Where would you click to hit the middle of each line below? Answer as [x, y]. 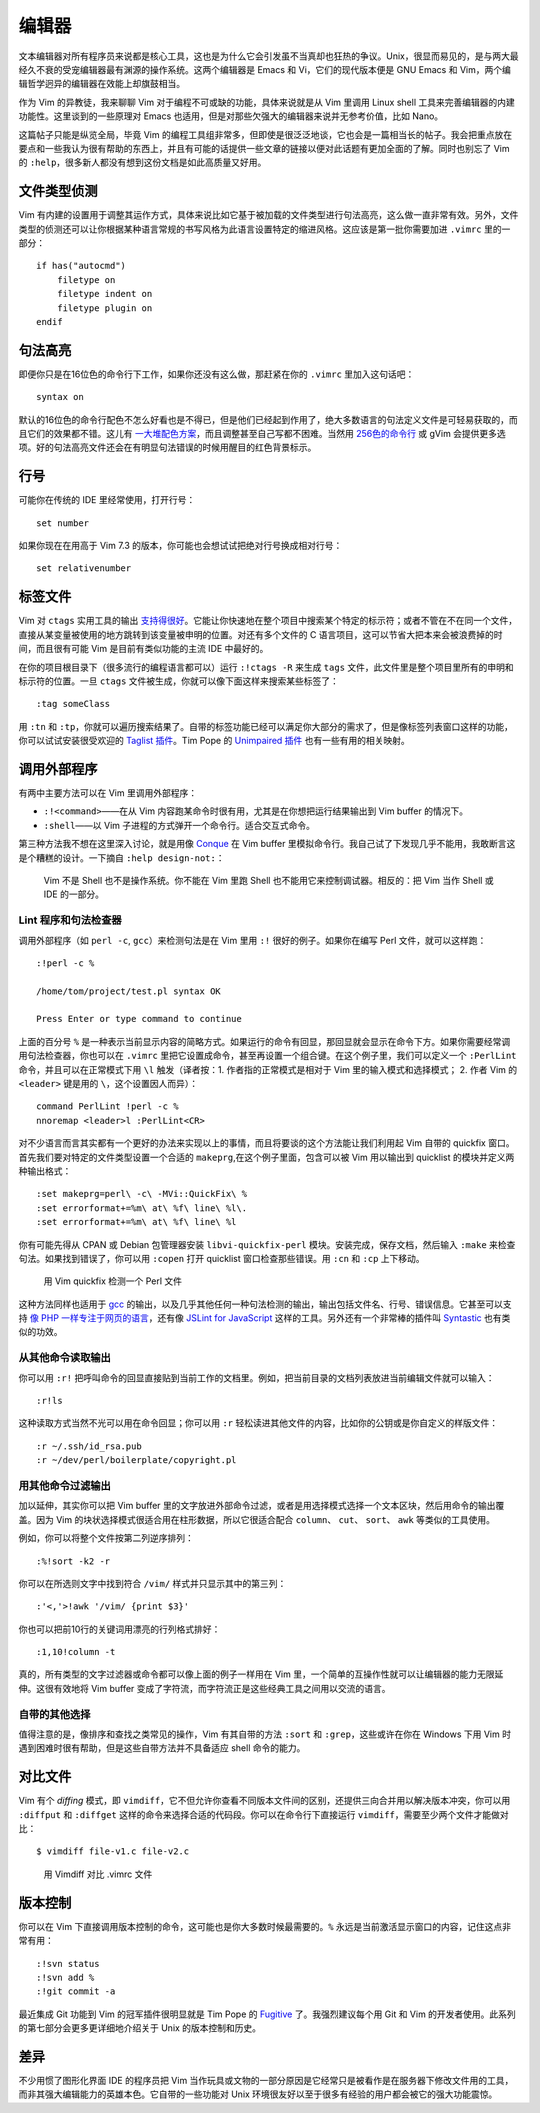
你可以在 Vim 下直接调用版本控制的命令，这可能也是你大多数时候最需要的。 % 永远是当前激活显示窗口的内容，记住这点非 [265, 1926]
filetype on [86, 279]
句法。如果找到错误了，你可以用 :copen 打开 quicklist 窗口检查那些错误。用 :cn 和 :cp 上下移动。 [221, 1258]
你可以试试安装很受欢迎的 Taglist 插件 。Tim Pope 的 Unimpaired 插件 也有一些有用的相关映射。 [214, 741]
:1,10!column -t [76, 1652]
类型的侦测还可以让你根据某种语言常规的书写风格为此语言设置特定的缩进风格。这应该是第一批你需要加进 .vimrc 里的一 [264, 229]
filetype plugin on [104, 308]
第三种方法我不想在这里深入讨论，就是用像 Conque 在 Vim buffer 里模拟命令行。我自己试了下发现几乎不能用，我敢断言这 [267, 844]
